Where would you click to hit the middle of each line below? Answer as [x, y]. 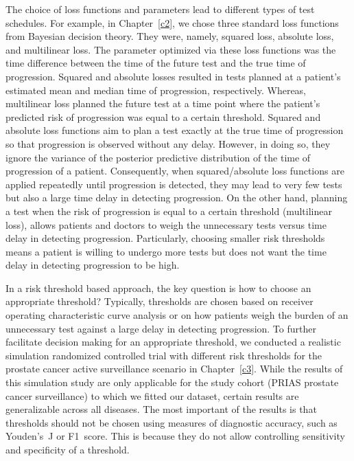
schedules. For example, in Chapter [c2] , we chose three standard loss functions [172, 22]
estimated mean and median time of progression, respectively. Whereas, [156, 90]
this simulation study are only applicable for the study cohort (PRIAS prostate [172, 382]
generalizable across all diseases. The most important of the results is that [161, 409]
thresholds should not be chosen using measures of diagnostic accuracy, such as [172, 422]
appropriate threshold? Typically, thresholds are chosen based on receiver [160, 301]
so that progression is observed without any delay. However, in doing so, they [168, 143]
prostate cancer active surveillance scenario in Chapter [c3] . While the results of [174, 369]
